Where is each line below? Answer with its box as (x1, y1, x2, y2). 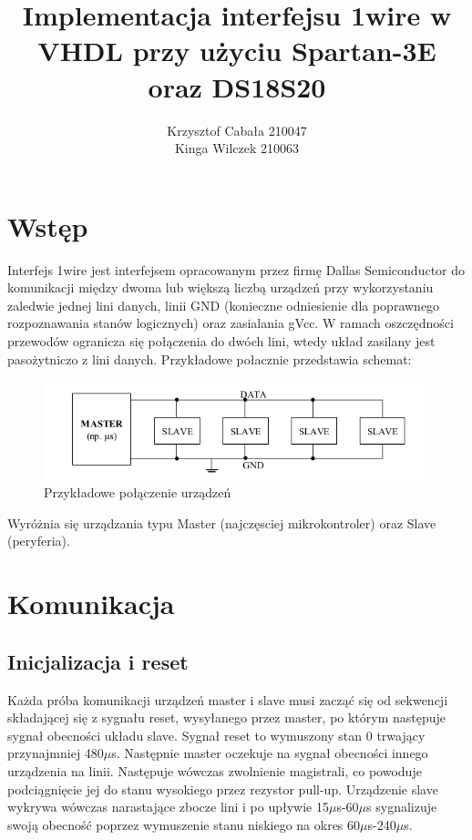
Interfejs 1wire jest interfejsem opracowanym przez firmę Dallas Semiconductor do (7, 260, 466, 279)
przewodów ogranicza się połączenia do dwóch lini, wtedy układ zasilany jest (7, 332, 436, 350)
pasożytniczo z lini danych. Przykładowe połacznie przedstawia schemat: (7, 349, 412, 368)
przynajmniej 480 (7, 743, 104, 763)
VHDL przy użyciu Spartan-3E (37, 32, 436, 69)
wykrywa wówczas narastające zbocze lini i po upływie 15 (7, 797, 329, 816)
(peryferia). (7, 531, 70, 550)
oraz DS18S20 (148, 67, 326, 105)
